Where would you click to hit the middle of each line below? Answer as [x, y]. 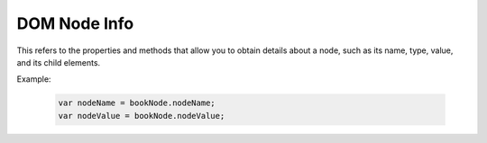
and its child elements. [59, 62]
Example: [34, 79]
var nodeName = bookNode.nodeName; [137, 103]
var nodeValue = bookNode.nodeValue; [142, 116]
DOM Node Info [75, 23]
